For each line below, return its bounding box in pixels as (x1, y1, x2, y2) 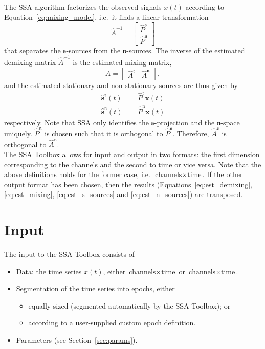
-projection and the (154, 117, 215, 127)
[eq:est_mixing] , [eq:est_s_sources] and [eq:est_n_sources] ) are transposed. (4, 189, 243, 200)
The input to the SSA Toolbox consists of (4, 249, 135, 259)
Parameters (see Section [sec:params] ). (16, 334, 138, 345)
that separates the (4, 45, 61, 55)
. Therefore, (172, 128, 209, 138)
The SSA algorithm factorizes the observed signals (4, 2, 162, 12)
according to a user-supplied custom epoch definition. (28, 317, 196, 328)
